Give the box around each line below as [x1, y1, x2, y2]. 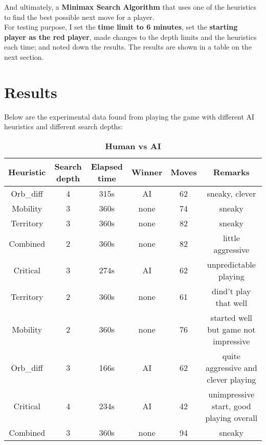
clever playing [207, 373, 256, 385]
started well [210, 311, 253, 323]
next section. [4, 51, 44, 62]
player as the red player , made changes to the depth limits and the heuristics [4, 31, 257, 42]
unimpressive [208, 388, 255, 400]
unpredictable [207, 258, 256, 270]
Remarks [213, 166, 250, 178]
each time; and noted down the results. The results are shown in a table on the [4, 41, 252, 52]
